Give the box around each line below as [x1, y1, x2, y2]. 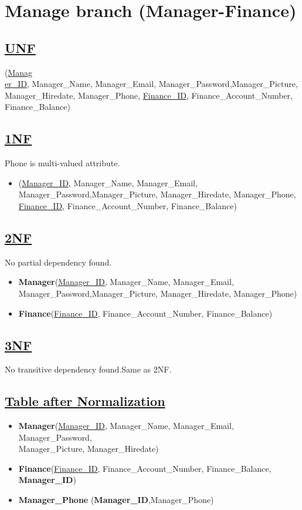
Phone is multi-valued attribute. [5, 157, 120, 169]
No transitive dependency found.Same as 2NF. [5, 363, 172, 375]
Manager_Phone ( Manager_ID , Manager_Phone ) [18, 494, 214, 506]
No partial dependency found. [5, 256, 112, 268]
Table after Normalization [5, 392, 165, 410]
